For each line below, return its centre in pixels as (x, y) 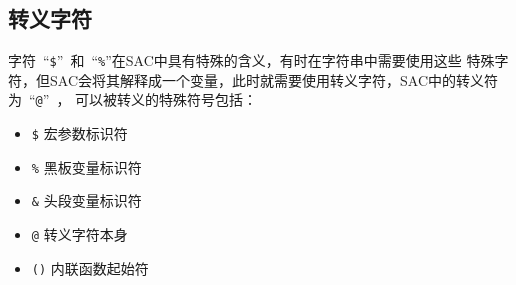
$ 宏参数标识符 (79, 133)
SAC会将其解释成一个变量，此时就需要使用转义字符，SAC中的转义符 (273, 79)
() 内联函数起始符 (90, 267)
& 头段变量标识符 (86, 200)
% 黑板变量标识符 (86, 166)
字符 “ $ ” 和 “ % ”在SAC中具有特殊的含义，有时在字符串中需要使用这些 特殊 (251, 60)
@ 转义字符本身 (79, 234)
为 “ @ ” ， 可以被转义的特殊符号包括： (133, 99)
